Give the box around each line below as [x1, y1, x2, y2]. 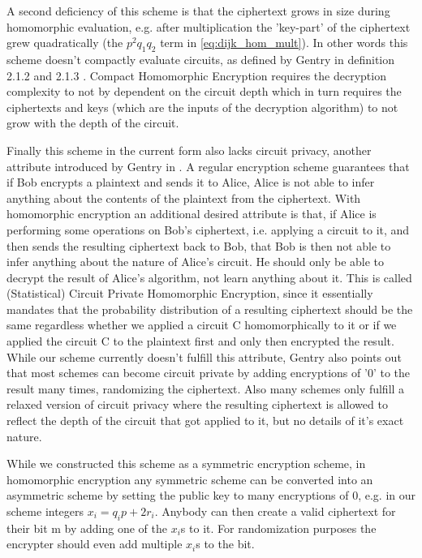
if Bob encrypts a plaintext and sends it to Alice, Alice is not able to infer [6, 174, 375, 191]
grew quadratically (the [6, 34, 123, 51]
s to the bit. [196, 535, 255, 552]
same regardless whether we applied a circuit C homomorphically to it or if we [6, 316, 397, 333]
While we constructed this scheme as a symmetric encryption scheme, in [6, 455, 366, 472]
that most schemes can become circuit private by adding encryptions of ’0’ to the [6, 364, 410, 381]
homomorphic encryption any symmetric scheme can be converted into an [6, 470, 373, 487]
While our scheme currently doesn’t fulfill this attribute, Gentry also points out [6, 348, 402, 365]
